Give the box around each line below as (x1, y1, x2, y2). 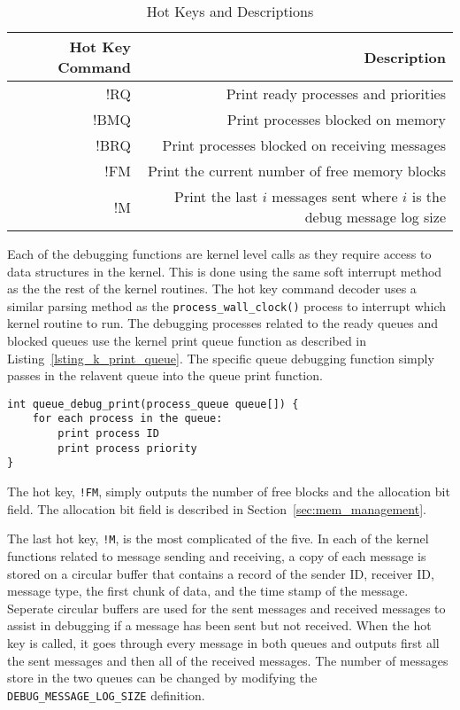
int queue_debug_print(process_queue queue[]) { (7, 397, 299, 410)
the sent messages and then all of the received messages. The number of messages (7, 651, 448, 669)
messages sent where (272, 186, 398, 207)
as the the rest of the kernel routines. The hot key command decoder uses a (7, 279, 417, 298)
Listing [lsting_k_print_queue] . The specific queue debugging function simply (7, 348, 434, 367)
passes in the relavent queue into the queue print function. (7, 366, 323, 385)
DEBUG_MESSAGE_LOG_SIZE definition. (7, 685, 205, 704)
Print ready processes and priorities (226, 83, 446, 104)
